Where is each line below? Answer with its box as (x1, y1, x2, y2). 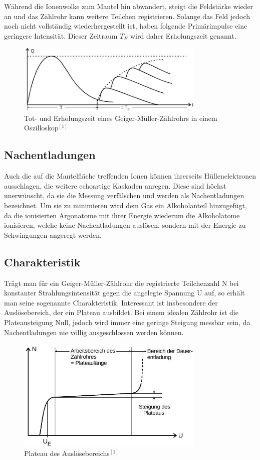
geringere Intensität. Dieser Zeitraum (4, 30, 118, 41)
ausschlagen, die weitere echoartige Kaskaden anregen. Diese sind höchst (4, 180, 226, 191)
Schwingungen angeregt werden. (4, 229, 102, 240)
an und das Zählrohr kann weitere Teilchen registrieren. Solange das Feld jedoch (4, 11, 250, 21)
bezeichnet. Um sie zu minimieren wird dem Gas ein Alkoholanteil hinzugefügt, (4, 200, 247, 210)
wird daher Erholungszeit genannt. (130, 30, 236, 41)
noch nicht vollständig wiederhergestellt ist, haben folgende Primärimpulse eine (4, 21, 247, 31)
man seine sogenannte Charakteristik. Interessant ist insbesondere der (4, 297, 218, 308)
